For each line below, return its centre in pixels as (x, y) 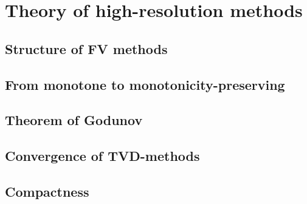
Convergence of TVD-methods (102, 156)
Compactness (47, 191)
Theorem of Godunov (74, 120)
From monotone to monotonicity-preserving (145, 84)
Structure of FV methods (86, 48)
